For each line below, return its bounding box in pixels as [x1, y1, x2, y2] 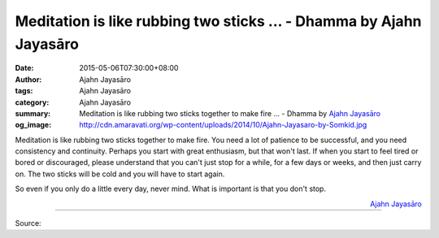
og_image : [15, 120, 52, 130]
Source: [15, 219, 41, 228]
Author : [15, 74, 42, 84]
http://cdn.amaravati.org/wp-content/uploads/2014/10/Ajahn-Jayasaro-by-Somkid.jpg [79, 120, 367, 130]
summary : [15, 108, 51, 118]
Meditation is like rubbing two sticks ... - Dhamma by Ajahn [15, 12, 422, 30]
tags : [15, 86, 33, 96]
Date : [15, 63, 34, 73]
